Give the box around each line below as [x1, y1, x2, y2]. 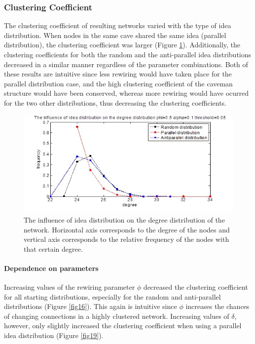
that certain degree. [24, 243, 83, 254]
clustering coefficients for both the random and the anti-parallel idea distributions [4, 49, 252, 59]
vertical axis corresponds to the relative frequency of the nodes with [24, 234, 229, 244]
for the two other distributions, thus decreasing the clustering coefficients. [4, 97, 226, 108]
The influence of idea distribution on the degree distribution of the [24, 214, 225, 225]
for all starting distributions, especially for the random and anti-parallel [4, 291, 221, 302]
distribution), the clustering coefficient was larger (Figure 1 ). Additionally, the [4, 39, 241, 50]
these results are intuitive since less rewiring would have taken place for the [4, 69, 232, 79]
